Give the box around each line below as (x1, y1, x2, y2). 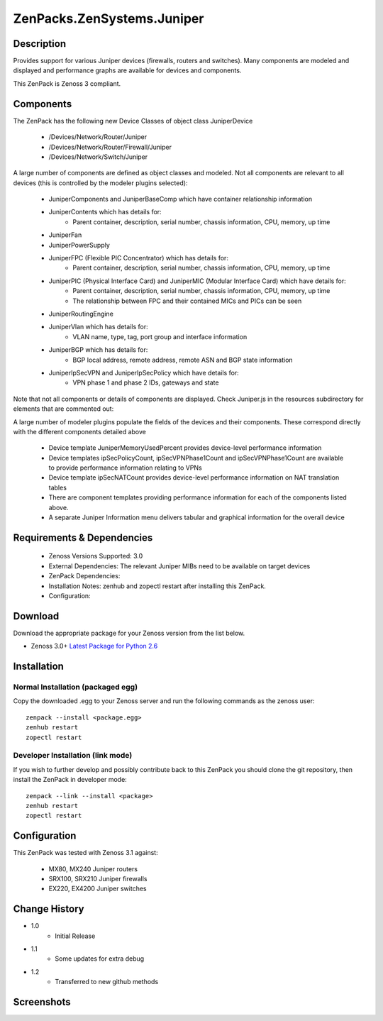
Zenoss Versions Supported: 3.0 (48, 552, 143, 561)
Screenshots (13, 996, 71, 1008)
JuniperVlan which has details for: (48, 323, 148, 331)
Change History (13, 903, 84, 915)
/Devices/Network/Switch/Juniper (48, 153, 148, 161)
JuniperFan (48, 231, 82, 239)
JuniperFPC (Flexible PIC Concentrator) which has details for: (48, 254, 228, 263)
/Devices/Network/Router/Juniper (48, 133, 148, 141)
